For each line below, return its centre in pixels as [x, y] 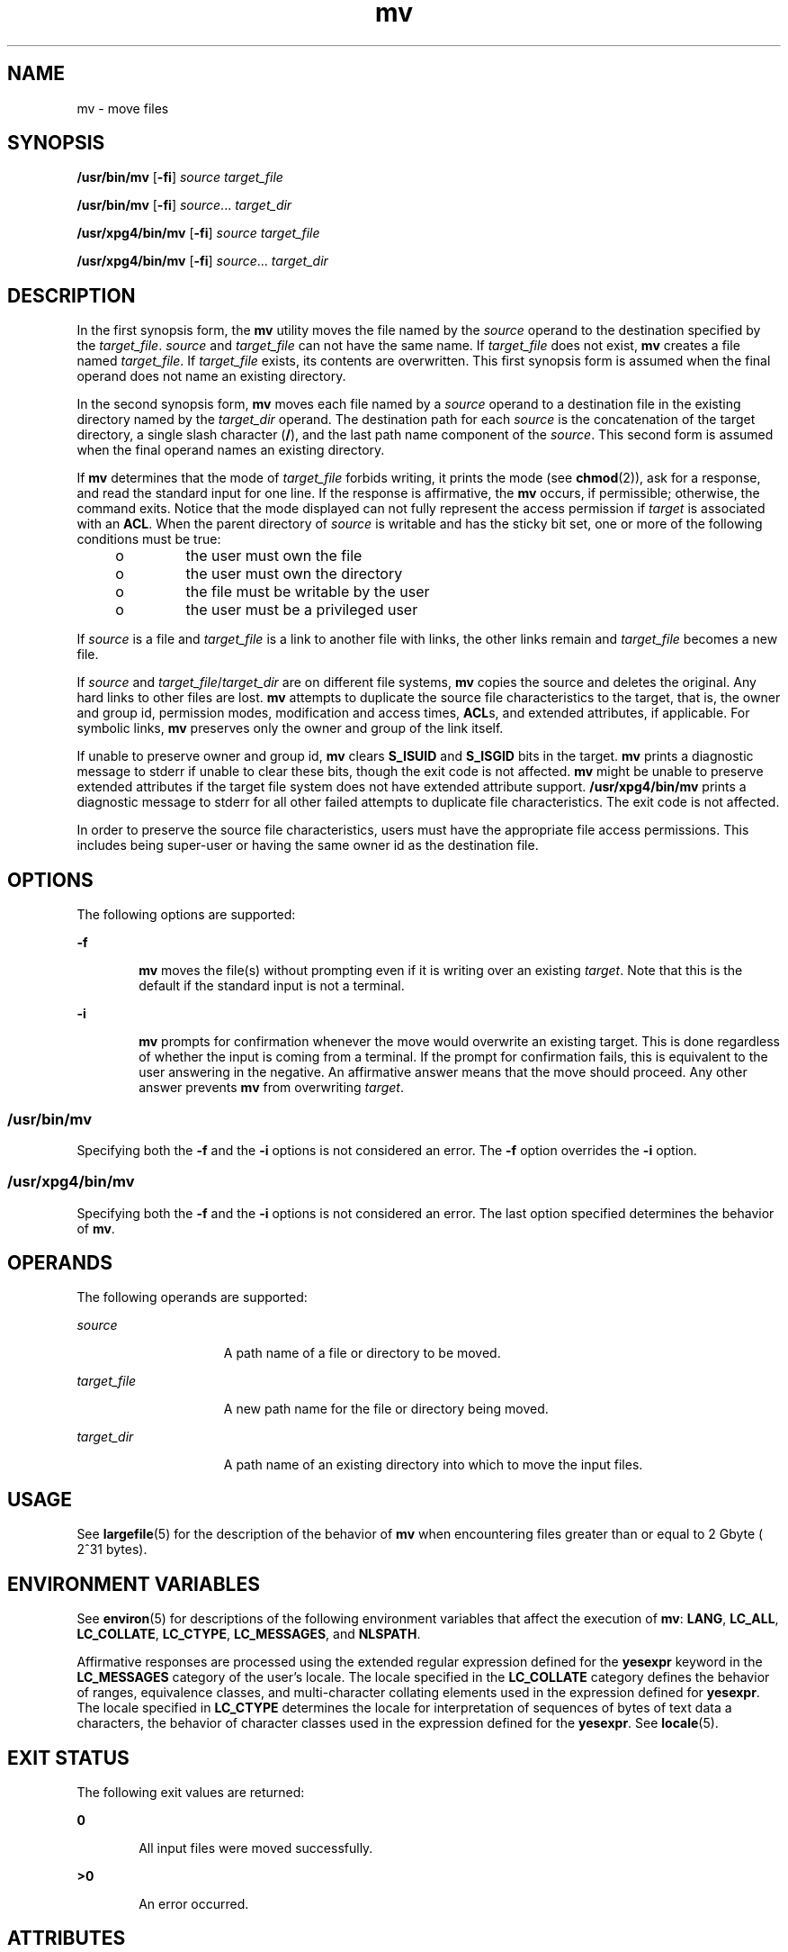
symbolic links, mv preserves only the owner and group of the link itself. [290, 728]
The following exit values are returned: [191, 1792]
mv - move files [123, 108]
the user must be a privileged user [302, 610]
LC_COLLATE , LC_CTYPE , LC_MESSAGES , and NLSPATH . [249, 1634]
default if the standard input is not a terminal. [272, 986]
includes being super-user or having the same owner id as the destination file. [308, 845]
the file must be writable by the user [308, 592]
